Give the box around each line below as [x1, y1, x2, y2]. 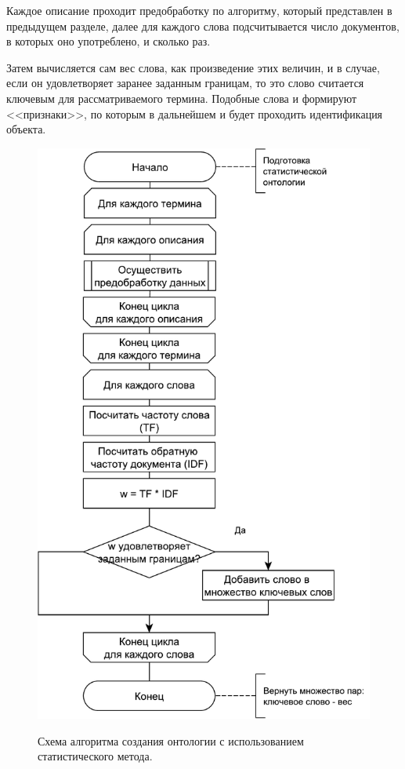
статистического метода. [38, 748, 153, 764]
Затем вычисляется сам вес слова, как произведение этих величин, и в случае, [6, 59, 380, 75]
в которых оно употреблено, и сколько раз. [6, 33, 211, 49]
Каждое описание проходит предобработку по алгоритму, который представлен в [6, 2, 392, 18]
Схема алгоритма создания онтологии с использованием [38, 732, 304, 749]
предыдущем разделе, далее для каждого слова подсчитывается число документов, [6, 17, 400, 34]
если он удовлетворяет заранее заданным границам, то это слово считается [6, 75, 364, 91]
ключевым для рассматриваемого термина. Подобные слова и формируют [6, 89, 357, 106]
